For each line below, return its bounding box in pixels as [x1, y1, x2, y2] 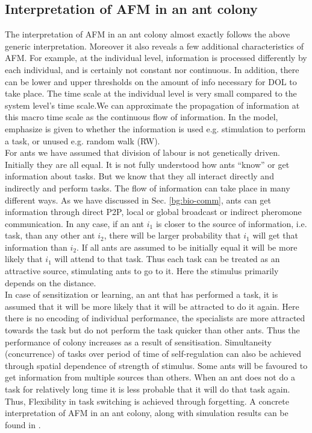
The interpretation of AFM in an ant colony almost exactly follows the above [5, 28, 290, 40]
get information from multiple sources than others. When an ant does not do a [5, 371, 295, 383]
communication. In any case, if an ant [5, 217, 145, 229]
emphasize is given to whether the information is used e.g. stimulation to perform [5, 122, 306, 135]
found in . [5, 418, 41, 431]
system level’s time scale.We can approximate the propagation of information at [5, 98, 300, 111]
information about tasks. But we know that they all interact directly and [5, 170, 274, 182]
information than [5, 240, 67, 253]
